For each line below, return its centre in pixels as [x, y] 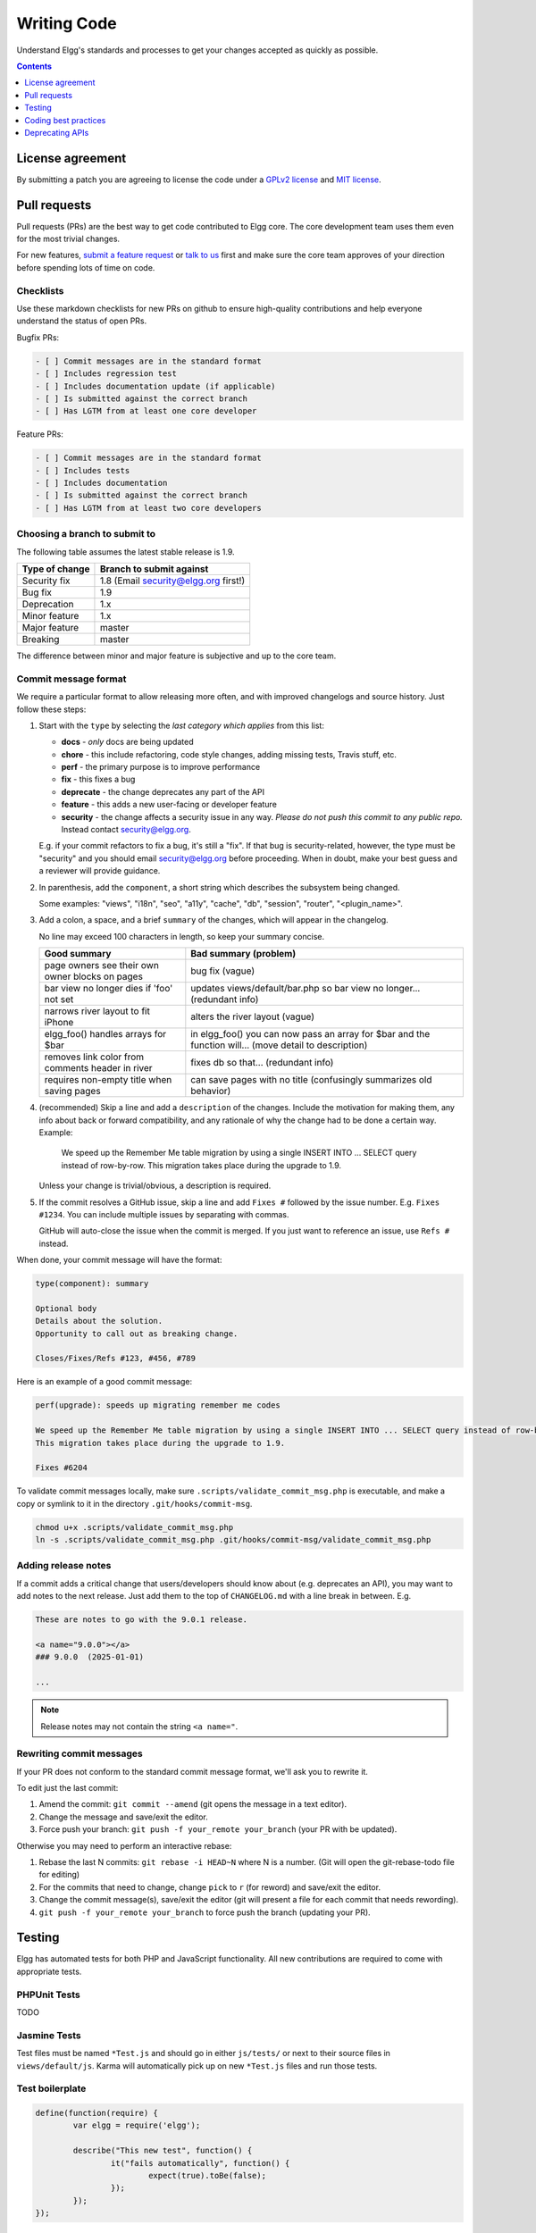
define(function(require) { [96, 2113]
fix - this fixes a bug [98, 779]
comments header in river [98, 1068]
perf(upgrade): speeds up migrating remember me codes [158, 1405]
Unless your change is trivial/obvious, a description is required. [155, 1186]
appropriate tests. [49, 1971]
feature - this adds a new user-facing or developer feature [169, 805]
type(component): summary [92, 1284]
